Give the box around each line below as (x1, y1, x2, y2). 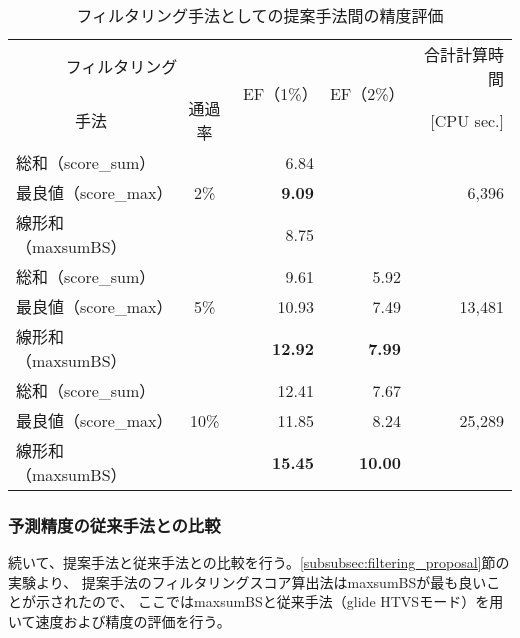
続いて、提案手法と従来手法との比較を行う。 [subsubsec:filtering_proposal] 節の (8, 552, 510, 573)
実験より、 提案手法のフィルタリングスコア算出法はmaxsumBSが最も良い (8, 571, 487, 592)
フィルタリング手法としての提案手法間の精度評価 (76, 4, 444, 27)
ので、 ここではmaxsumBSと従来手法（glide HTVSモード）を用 (91, 591, 504, 612)
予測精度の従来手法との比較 (8, 512, 221, 537)
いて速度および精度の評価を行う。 (8, 611, 231, 631)
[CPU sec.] (430, 108, 504, 132)
